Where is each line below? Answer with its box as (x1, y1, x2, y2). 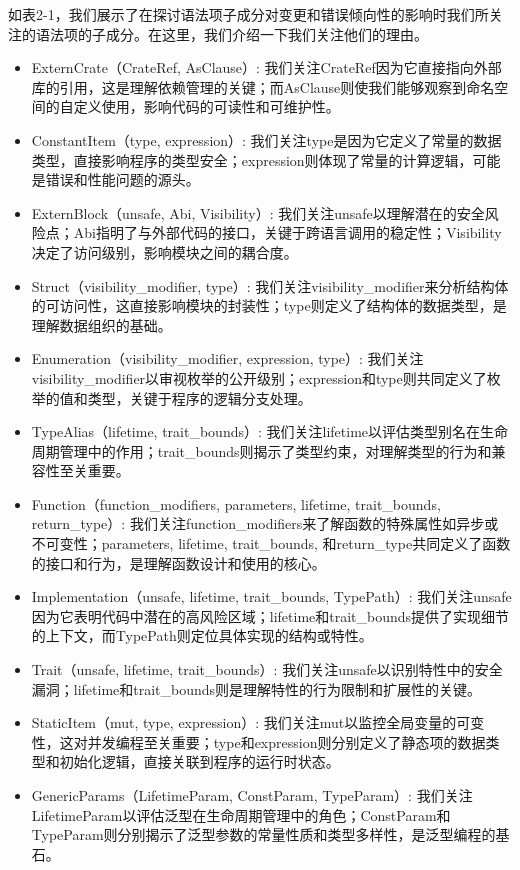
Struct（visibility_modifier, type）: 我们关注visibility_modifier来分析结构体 (31, 275, 509, 296)
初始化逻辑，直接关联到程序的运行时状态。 (59, 751, 340, 772)
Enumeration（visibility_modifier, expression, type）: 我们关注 (31, 348, 424, 369)
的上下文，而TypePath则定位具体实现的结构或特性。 (31, 625, 373, 646)
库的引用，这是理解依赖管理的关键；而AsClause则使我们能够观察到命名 (31, 76, 495, 97)
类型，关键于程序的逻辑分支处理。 (87, 387, 312, 408)
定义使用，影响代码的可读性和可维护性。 (73, 96, 340, 117)
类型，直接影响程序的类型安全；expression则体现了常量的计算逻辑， (31, 149, 473, 170)
